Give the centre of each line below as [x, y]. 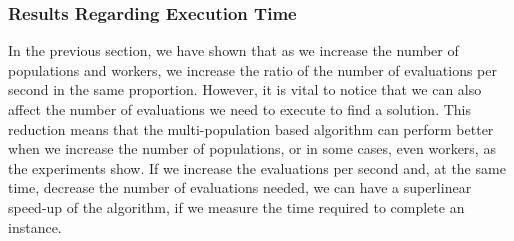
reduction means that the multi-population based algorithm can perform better [251, 128]
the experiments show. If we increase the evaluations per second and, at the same [257, 167]
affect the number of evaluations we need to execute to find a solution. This [240, 109]
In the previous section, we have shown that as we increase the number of [233, 50]
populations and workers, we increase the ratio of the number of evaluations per [252, 69]
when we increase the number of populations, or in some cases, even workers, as [252, 148]
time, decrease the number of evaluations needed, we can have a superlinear [240, 187]
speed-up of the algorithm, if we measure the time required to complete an [236, 206]
